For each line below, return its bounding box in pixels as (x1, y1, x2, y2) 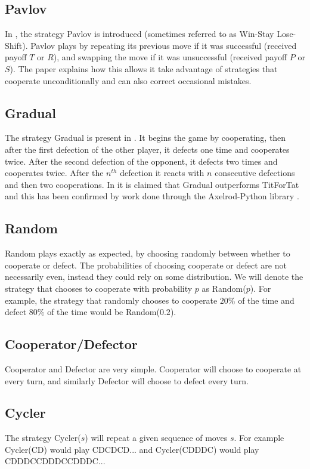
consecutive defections (215, 166, 295, 179)
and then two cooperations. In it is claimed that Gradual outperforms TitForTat (5, 178, 299, 190)
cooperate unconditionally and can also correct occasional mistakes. (5, 74, 252, 87)
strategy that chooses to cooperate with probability (5, 282, 193, 294)
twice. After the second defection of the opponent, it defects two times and (5, 155, 278, 167)
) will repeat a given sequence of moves (85, 431, 228, 444)
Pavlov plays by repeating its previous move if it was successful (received (30, 39, 297, 51)
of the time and (238, 294, 294, 306)
